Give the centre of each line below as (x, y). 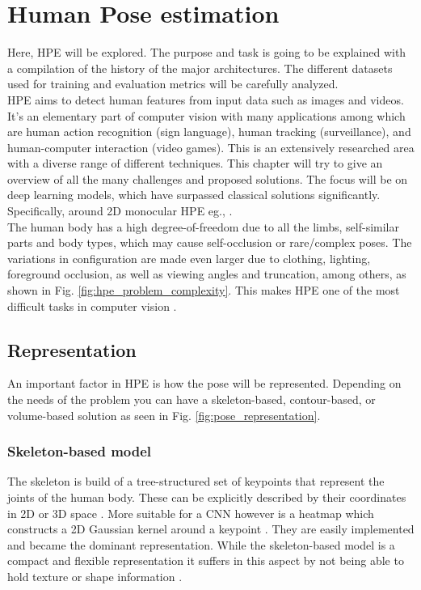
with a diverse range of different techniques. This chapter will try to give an (195, 163)
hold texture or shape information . (95, 576)
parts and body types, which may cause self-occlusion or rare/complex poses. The (210, 242)
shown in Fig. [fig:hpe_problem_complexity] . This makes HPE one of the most (204, 290)
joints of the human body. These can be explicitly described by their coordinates (207, 497)
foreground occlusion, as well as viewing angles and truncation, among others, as (207, 274)
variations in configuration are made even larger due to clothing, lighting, (189, 258)
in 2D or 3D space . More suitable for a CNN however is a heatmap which (191, 513)
